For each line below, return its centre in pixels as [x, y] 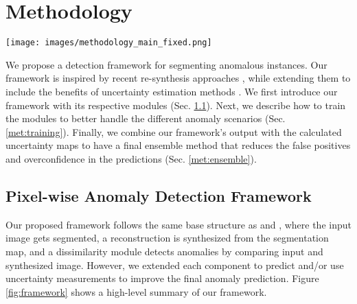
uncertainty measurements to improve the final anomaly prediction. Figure [162, 278]
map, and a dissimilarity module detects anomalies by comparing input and [164, 251]
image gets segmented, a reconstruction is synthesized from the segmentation [167, 238]
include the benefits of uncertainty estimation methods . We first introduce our [172, 91]
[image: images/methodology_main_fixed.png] [109, 43]
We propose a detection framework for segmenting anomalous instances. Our [166, 64]
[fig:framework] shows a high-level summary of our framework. [136, 291]
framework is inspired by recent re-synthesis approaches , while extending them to [178, 78]
